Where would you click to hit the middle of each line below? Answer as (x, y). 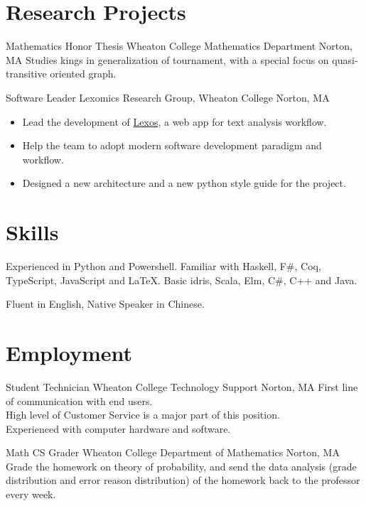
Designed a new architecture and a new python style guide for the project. (184, 183)
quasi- (345, 59)
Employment (69, 352)
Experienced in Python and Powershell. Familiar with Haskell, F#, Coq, (163, 266)
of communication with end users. (79, 400)
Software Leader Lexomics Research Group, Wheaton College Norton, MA (168, 97)
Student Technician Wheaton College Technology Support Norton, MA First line (182, 386)
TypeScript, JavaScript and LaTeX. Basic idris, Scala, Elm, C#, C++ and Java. (182, 280)
